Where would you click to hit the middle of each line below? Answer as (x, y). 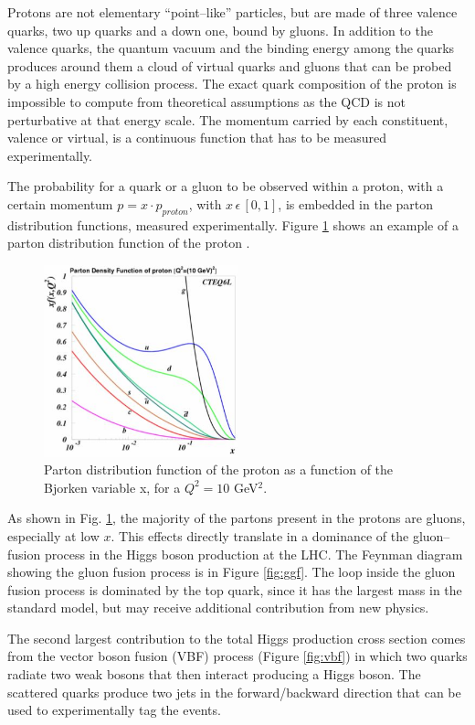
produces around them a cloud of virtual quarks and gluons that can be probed (230, 65)
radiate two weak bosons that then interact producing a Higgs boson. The (214, 674)
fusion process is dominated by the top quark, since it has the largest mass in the (235, 589)
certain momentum (60, 203)
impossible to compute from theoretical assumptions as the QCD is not (206, 101)
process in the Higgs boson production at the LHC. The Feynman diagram (253, 554)
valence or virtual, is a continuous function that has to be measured (197, 138)
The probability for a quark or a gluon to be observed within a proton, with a (226, 186)
